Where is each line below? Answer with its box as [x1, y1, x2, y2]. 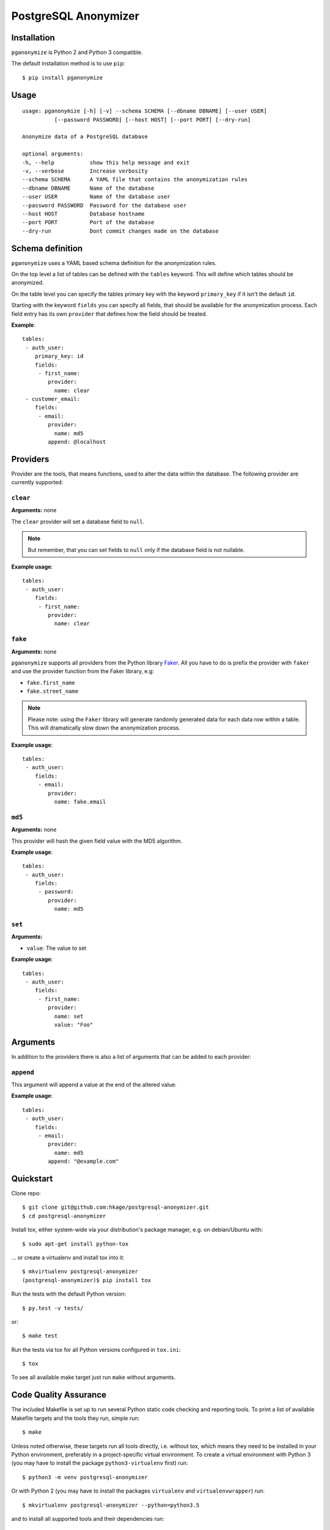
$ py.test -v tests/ [22, 1304, 84, 1312]
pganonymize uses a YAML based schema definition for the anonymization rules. [11, 259, 217, 266]
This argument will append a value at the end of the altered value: [11, 1081, 177, 1088]
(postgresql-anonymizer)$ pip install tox [22, 1277, 152, 1283]
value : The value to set [26, 944, 87, 952]
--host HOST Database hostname [22, 210, 145, 217]
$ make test [22, 1332, 58, 1340]
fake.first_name [26, 679, 76, 686]
